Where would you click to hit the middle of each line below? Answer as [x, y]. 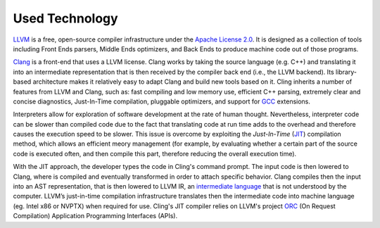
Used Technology [66, 18]
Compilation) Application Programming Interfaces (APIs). [95, 216]
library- [346, 72]
